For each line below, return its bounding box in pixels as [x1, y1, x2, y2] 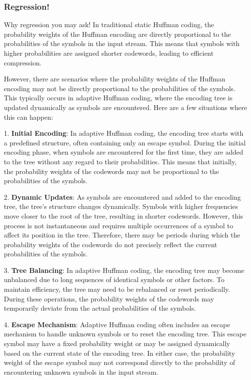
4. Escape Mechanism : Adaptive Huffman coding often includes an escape [4, 319, 230, 329]
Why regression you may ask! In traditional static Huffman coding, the [4, 19, 214, 30]
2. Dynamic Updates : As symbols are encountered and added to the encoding [4, 191, 241, 202]
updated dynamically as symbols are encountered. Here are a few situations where [4, 102, 247, 112]
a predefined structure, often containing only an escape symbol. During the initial [4, 137, 246, 147]
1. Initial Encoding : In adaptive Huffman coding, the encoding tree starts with [4, 128, 244, 138]
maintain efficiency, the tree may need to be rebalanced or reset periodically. [4, 284, 230, 294]
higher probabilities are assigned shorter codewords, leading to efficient [4, 48, 214, 58]
